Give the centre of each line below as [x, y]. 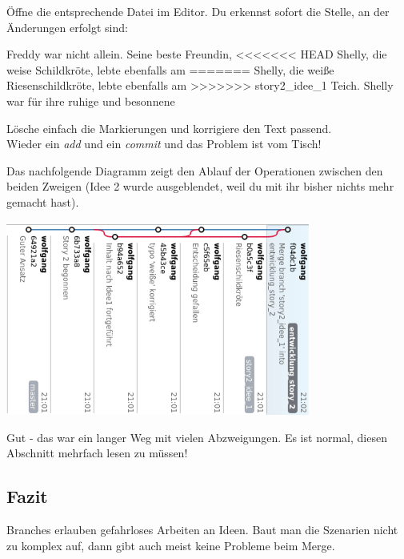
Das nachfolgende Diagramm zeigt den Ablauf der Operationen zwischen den [195, 170]
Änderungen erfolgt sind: [67, 27]
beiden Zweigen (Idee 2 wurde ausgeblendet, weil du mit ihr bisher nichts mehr [200, 186]
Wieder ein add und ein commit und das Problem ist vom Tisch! [164, 144]
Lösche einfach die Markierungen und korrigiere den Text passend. [169, 128]
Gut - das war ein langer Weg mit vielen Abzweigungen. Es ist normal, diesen [197, 437]
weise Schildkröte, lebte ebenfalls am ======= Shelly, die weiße [170, 69]
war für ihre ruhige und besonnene [91, 101]
